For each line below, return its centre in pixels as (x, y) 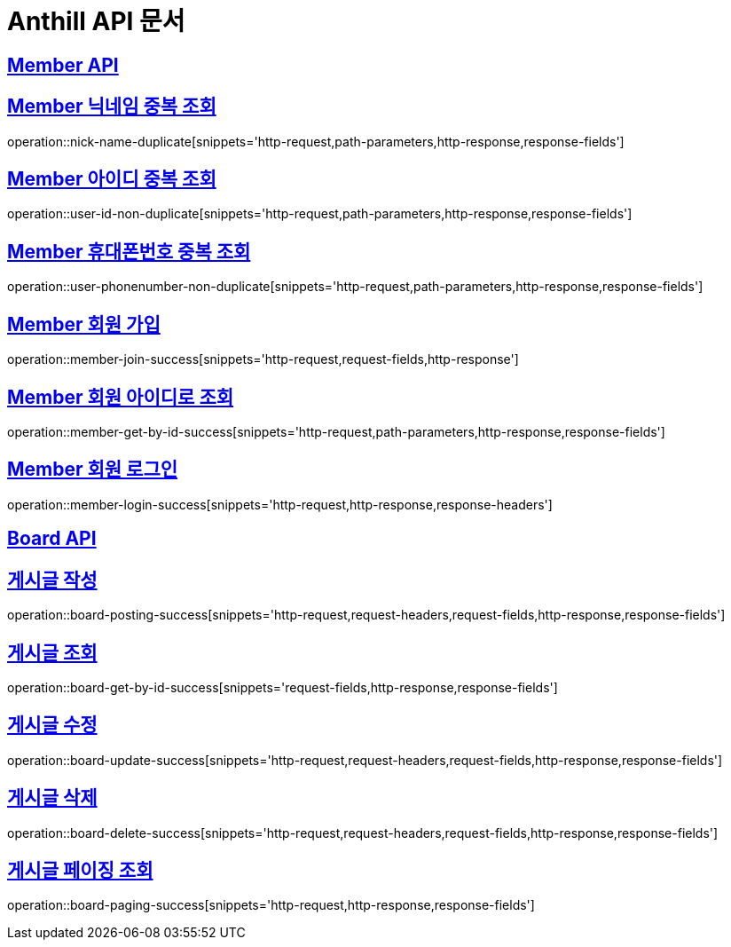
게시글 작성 (52, 580)
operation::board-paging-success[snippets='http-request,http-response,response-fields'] (271, 905)
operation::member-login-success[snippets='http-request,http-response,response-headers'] (280, 504)
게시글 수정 (52, 725)
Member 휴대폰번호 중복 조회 (129, 251)
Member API (63, 65)
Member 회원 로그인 (93, 470)
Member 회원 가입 (84, 324)
